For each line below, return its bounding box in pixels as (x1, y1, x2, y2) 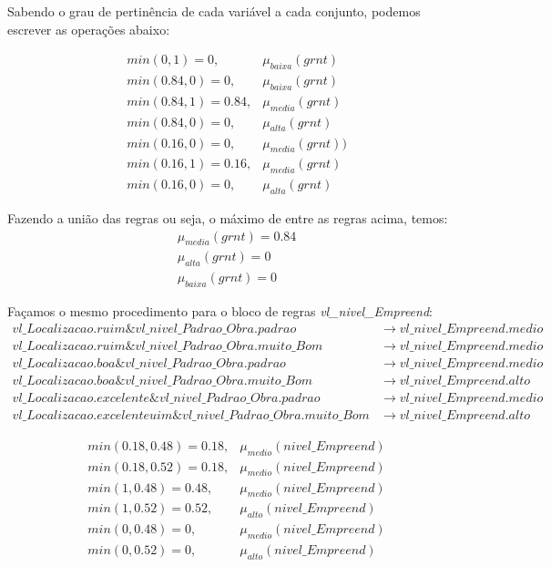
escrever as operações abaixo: (7, 19, 170, 38)
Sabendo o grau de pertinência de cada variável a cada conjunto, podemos (7, 2, 421, 20)
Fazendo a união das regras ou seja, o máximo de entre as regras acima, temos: (7, 208, 448, 227)
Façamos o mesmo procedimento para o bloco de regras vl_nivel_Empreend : (7, 302, 433, 321)
